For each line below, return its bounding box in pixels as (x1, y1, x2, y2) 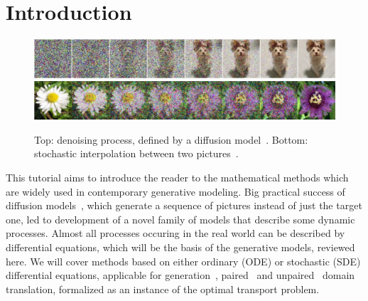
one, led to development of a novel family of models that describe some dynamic (6, 211, 355, 226)
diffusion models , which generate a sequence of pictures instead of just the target (6, 198, 362, 213)
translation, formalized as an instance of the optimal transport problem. (6, 281, 320, 296)
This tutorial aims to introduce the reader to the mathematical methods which (6, 169, 349, 184)
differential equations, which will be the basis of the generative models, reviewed (6, 239, 355, 254)
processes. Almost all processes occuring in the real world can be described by (6, 226, 345, 241)
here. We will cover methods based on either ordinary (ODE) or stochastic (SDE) (6, 253, 361, 268)
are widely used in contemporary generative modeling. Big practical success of (6, 184, 345, 199)
